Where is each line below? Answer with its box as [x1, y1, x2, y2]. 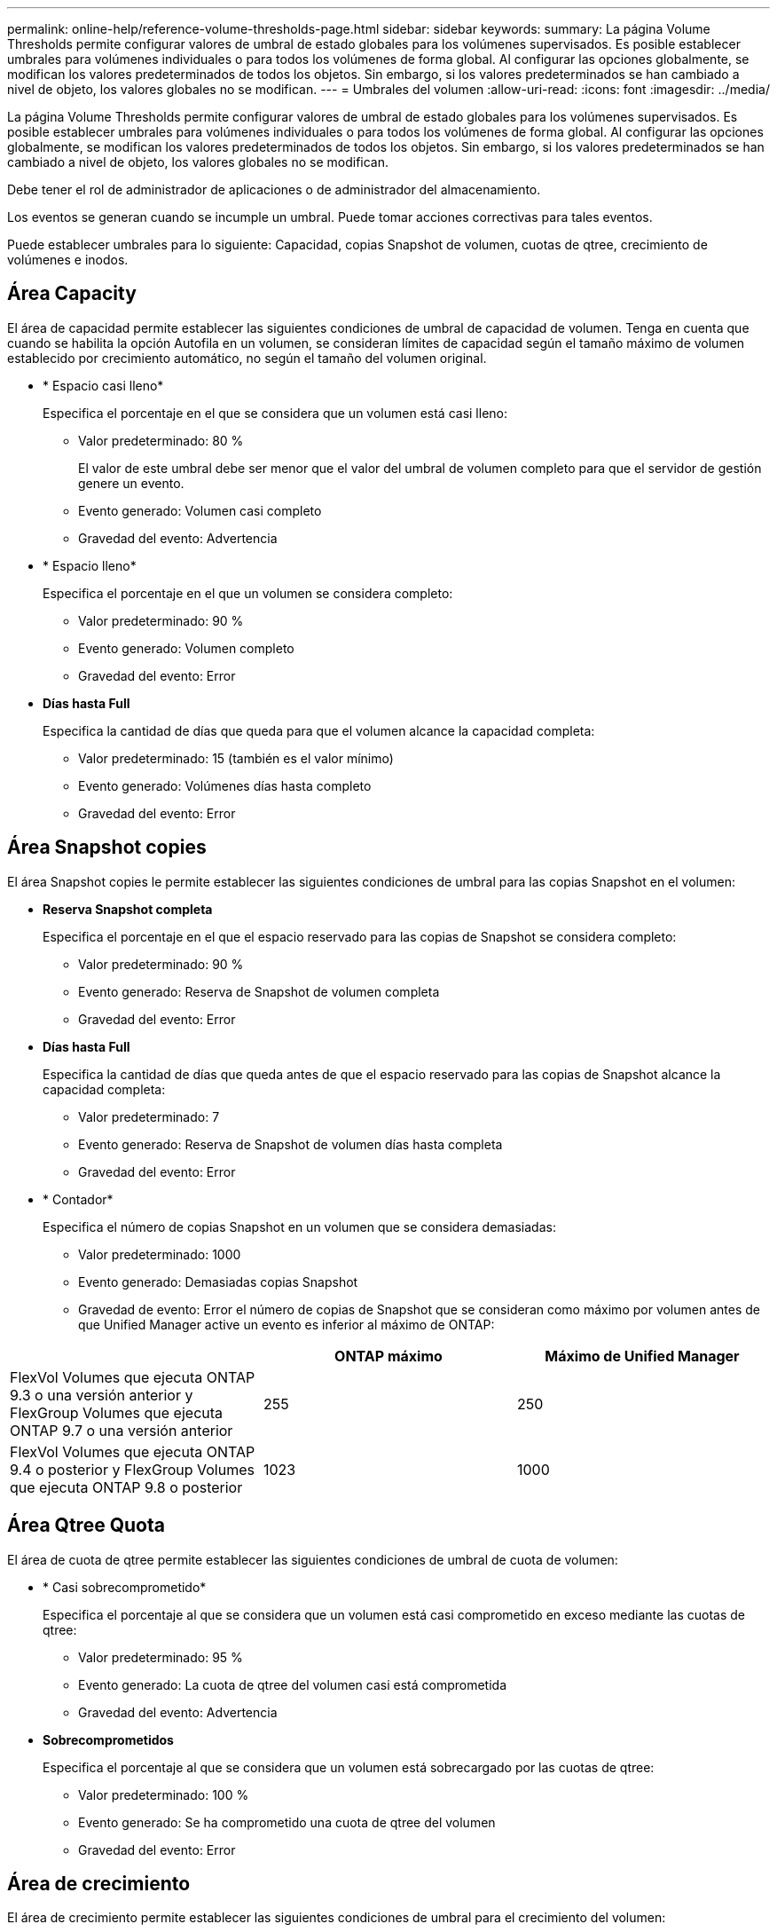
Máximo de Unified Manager [545, 1346, 740, 1365]
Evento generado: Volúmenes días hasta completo [78, 777, 372, 793]
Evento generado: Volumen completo [78, 640, 294, 656]
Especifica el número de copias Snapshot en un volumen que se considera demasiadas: [43, 1218, 556, 1234]
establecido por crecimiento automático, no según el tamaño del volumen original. [7, 350, 487, 366]
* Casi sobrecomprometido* [43, 1579, 207, 1595]
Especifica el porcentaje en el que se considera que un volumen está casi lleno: [43, 405, 507, 421]
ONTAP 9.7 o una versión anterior [10, 1421, 233, 1439]
